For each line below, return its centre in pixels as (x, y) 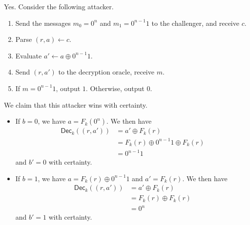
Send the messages (43, 23)
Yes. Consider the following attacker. (59, 6)
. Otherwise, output (115, 88)
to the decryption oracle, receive (106, 72)
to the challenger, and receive (195, 23)
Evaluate (29, 55)
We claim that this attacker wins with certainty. (76, 104)
